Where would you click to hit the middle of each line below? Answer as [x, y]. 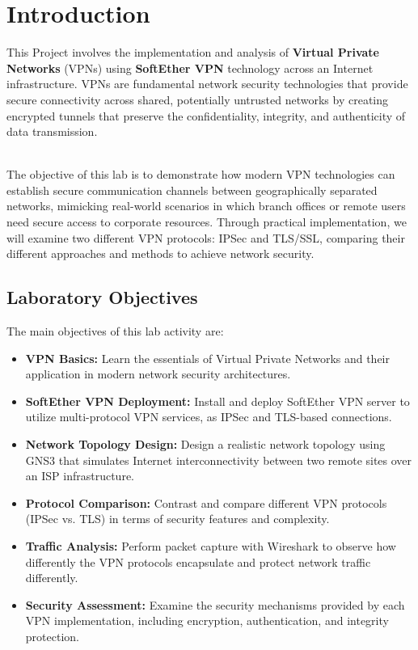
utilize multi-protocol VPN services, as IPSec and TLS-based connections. [209, 417]
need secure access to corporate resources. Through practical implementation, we [207, 222]
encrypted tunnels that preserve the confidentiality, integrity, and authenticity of [206, 115]
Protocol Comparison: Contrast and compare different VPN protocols [206, 502]
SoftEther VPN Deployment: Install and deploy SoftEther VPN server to [217, 401]
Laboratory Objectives [102, 297]
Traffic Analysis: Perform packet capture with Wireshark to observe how [211, 545]
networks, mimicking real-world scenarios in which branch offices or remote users [206, 206]
